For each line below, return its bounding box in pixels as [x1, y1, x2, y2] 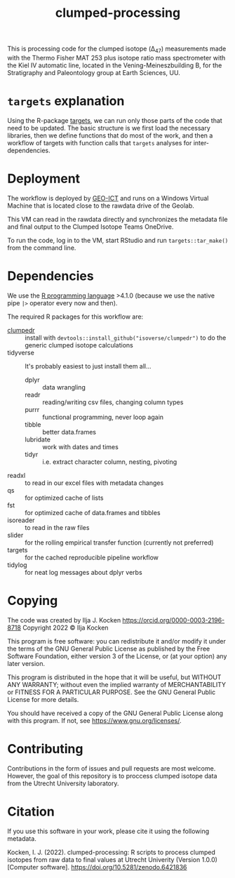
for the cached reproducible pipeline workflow [25, 553, 159, 561]
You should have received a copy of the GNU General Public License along [7, 709, 223, 717]
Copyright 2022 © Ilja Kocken [22, 623, 109, 632]
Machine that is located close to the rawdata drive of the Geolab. [7, 201, 195, 210]
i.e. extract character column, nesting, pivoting [42, 458, 177, 466]
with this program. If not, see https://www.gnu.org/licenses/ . [7, 716, 182, 724]
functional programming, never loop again [42, 413, 163, 421]
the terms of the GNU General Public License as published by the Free [7, 644, 210, 653]
